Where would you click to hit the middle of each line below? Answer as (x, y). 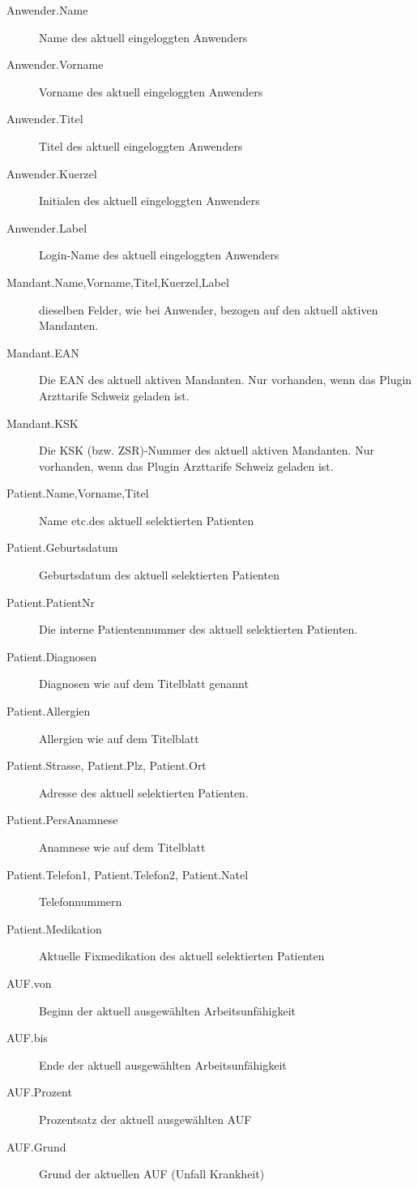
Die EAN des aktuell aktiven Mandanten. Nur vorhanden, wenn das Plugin (226, 380)
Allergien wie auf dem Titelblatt (119, 738)
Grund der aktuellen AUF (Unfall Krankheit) (152, 1174)
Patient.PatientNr (51, 602)
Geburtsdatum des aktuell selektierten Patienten (159, 575)
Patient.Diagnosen (52, 656)
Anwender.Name (47, 10)
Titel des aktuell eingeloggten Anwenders (141, 145)
